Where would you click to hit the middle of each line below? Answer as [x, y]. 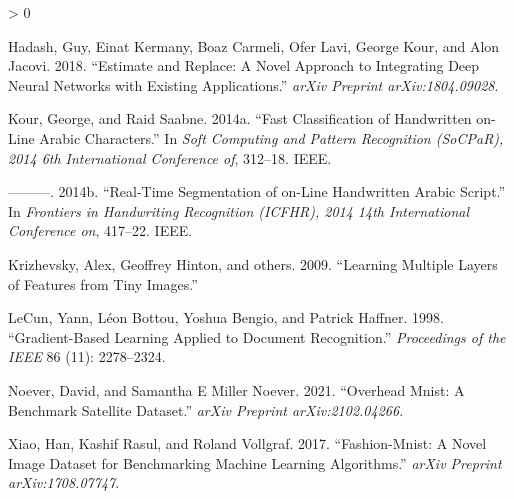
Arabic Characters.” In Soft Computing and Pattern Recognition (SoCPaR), [271, 137]
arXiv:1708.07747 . [64, 482]
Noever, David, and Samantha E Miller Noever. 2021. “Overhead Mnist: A [236, 389]
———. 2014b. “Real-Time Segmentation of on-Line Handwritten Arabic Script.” [257, 191]
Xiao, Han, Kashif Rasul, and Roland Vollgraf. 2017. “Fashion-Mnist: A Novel [247, 443]
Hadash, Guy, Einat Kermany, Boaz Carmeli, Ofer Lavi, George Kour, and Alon [254, 45]
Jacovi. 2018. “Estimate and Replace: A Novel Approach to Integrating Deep [244, 65]
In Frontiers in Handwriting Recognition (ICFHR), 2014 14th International [238, 210]
